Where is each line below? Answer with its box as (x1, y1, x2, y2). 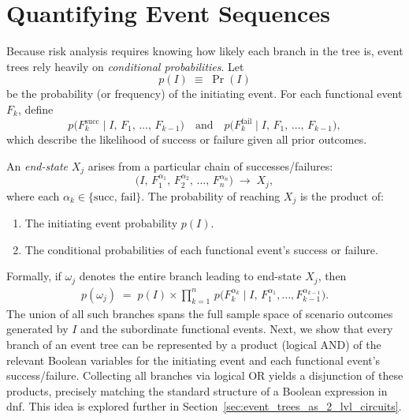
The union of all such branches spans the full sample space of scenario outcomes (6, 305, 393, 321)
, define (17, 100, 54, 117)
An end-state (6, 157, 69, 174)
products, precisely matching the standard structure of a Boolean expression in (6, 382, 388, 399)
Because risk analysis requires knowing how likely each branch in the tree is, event (6, 43, 403, 59)
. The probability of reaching (141, 187, 281, 204)
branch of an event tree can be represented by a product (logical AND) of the (6, 336, 381, 353)
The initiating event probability (24, 215, 178, 231)
